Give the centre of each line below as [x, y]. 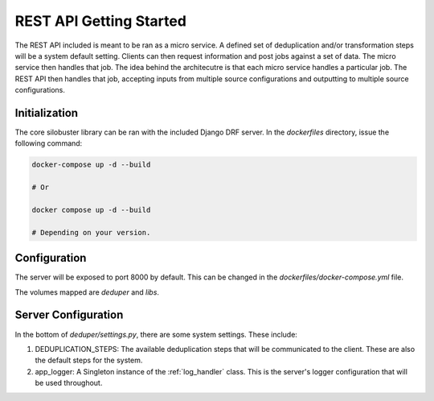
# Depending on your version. [91, 232]
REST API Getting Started [100, 21]
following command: [49, 143]
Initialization [47, 113]
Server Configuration [69, 315]
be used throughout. [69, 383]
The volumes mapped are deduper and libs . [87, 292]
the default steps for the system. [89, 360]
